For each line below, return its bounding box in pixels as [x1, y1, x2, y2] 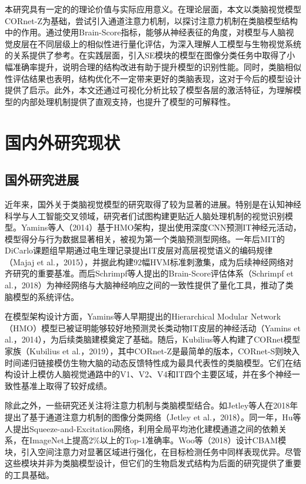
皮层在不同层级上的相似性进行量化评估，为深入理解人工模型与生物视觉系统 [12, 37, 301, 50]
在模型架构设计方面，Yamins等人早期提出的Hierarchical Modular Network [5, 310, 281, 322]
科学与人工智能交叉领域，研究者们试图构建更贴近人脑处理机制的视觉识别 [5, 209, 285, 222]
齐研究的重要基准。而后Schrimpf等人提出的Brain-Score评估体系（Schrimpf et [5, 267, 294, 279]
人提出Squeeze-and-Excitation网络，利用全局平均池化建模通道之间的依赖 [5, 422, 279, 434]
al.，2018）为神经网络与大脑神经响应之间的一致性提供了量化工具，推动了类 [5, 279, 294, 291]
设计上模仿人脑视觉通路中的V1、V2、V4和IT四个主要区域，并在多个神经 [12, 368, 292, 380]
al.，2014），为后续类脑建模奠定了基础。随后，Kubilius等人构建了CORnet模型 [5, 333, 300, 345]
